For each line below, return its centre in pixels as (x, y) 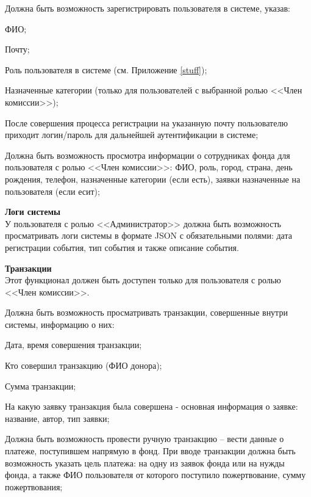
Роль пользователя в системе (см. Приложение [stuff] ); (106, 69)
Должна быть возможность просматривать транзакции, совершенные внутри (146, 312)
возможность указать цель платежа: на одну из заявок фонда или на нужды (145, 463)
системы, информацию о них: (60, 324)
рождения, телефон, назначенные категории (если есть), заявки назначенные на (153, 179)
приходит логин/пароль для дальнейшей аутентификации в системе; (132, 135)
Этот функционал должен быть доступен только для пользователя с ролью (143, 280)
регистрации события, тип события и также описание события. (122, 247)
